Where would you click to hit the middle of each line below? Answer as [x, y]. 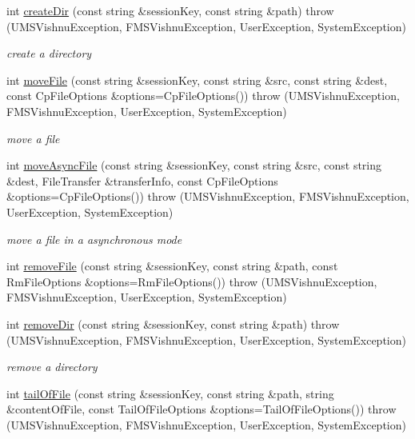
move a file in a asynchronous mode [94, 239]
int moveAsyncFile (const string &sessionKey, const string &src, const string [194, 165]
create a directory [49, 53]
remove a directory [52, 367]
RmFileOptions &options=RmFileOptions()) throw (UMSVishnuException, [192, 281]
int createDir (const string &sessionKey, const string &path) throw [170, 10]
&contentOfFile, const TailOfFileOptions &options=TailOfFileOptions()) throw [202, 409]
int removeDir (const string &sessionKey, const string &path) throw [173, 323]
